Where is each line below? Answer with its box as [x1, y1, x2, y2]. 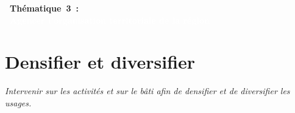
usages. [5, 96, 32, 109]
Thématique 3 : [10, 2, 79, 14]
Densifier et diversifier [5, 49, 196, 74]
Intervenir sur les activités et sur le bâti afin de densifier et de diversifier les [5, 84, 290, 97]
